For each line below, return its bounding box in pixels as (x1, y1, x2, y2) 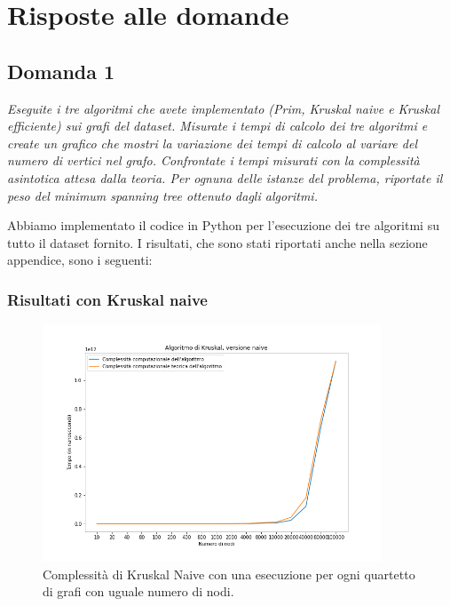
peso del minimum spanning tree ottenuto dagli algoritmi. (7, 186, 318, 204)
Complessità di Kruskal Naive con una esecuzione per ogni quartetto (43, 564, 415, 583)
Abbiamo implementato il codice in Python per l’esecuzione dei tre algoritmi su (7, 216, 439, 235)
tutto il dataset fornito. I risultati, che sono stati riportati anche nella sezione (7, 233, 428, 251)
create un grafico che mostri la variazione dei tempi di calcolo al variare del (7, 133, 417, 152)
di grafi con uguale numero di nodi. (43, 582, 234, 601)
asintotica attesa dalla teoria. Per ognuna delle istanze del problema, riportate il (7, 168, 443, 187)
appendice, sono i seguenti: (7, 251, 153, 269)
